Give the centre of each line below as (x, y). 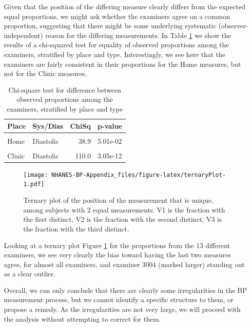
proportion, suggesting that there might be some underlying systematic (110, 26)
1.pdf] (34, 184)
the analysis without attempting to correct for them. (82, 318)
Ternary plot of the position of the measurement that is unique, (118, 200)
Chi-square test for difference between (65, 89)
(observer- (233, 26)
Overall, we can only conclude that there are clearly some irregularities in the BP (126, 290)
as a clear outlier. (30, 274)
